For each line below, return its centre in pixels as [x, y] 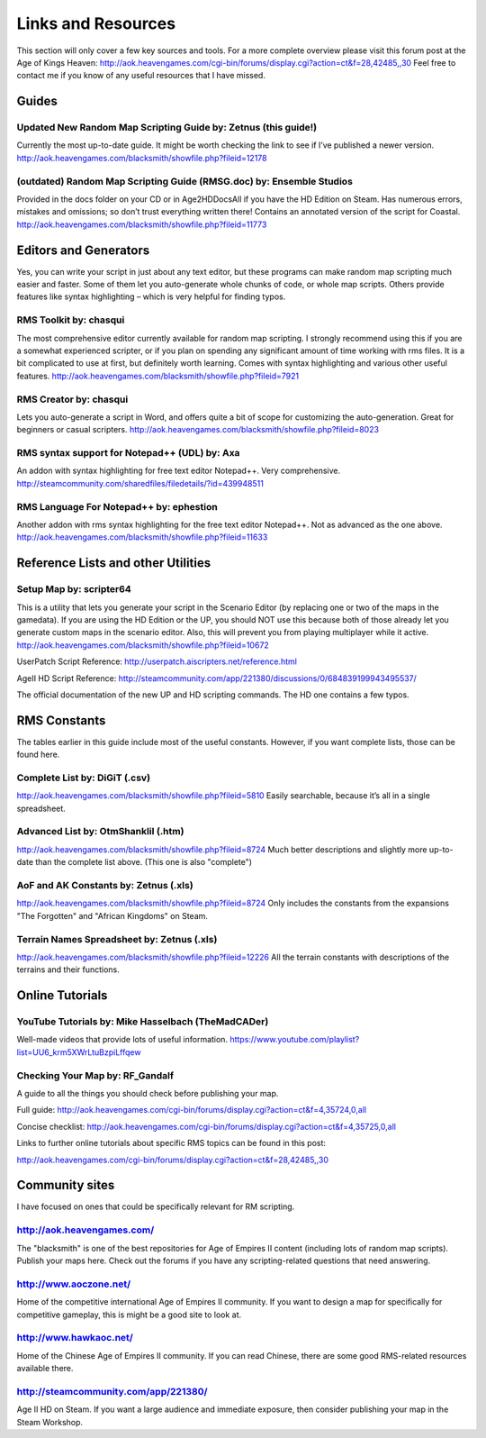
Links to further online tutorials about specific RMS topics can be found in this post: [171, 1143]
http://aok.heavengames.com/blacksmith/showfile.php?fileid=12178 [142, 158]
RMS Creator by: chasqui [72, 399]
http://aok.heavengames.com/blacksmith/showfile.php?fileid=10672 [143, 645]
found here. [38, 755]
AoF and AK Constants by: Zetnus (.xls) [105, 886]
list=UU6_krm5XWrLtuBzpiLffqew [79, 1052]
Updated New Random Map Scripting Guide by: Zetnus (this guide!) [167, 128]
